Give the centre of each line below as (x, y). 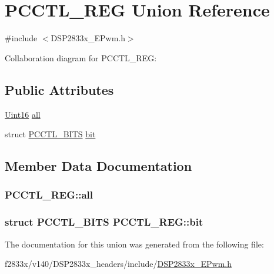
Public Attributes (59, 89)
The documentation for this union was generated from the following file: (134, 244)
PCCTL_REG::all (49, 195)
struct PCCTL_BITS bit (50, 134)
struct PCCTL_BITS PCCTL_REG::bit (104, 222)
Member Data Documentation (98, 166)
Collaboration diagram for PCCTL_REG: (81, 57)
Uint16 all (23, 114)
